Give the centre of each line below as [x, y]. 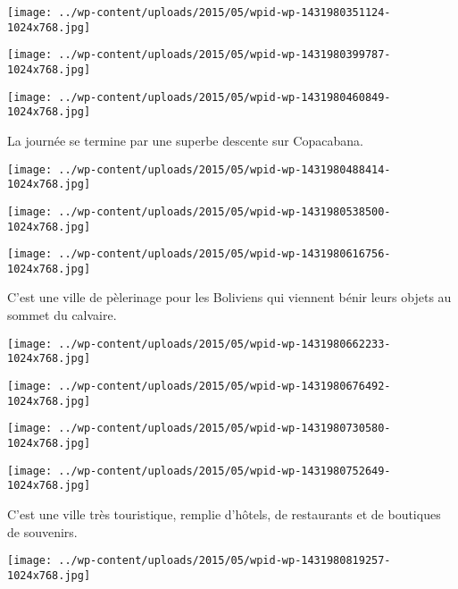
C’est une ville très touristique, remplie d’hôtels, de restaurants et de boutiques [224, 513]
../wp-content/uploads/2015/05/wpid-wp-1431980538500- [225, 211]
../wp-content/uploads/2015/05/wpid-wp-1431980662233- [225, 344]
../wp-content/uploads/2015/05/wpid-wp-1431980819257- [225, 561]
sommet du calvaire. [62, 315]
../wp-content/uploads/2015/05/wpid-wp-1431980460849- [225, 97]
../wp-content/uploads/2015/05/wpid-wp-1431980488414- [225, 169]
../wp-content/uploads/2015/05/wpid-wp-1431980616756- [225, 254]
